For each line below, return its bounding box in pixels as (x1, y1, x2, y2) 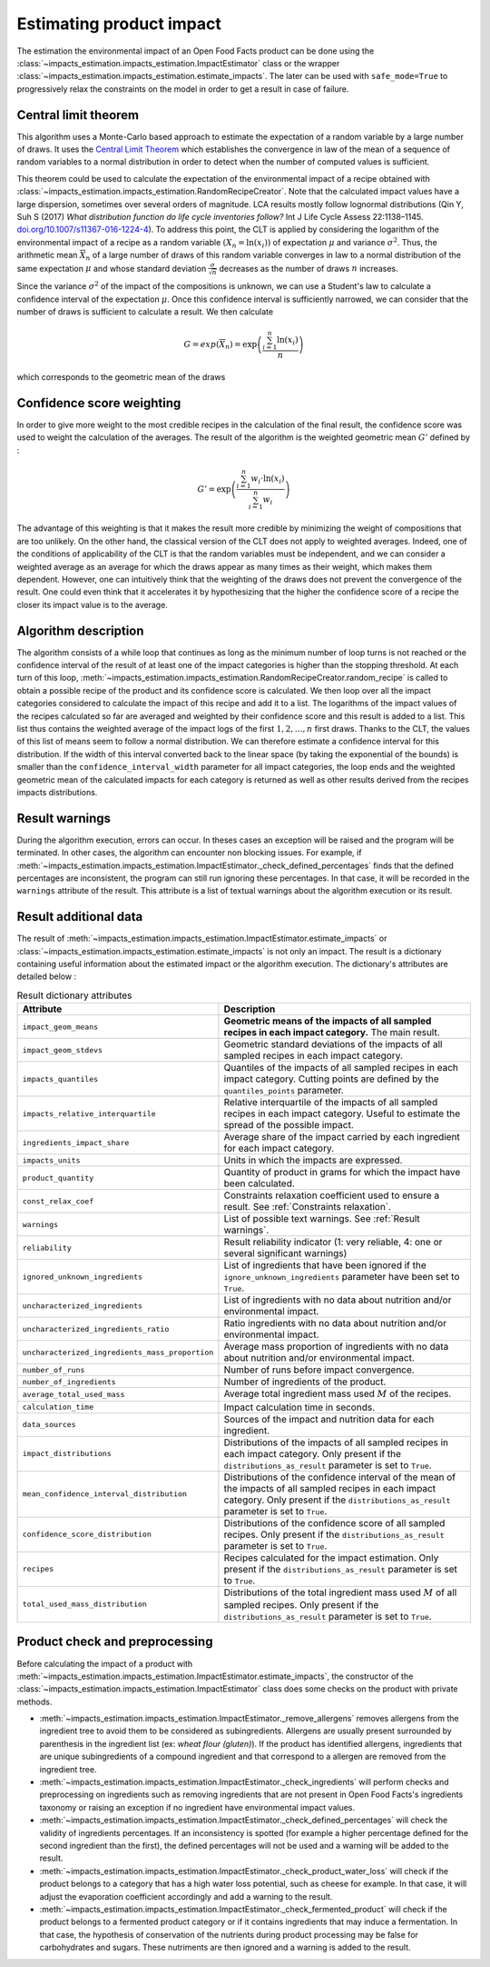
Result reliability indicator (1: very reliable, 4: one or (223, 1236, 443, 1249)
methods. (16, 1696, 53, 1707)
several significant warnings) (223, 1247, 348, 1260)
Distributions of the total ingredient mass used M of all (223, 1586, 457, 1599)
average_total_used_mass (22, 1389, 125, 1399)
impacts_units (22, 1155, 81, 1165)
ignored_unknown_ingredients (22, 1272, 143, 1282)
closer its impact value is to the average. (16, 599, 168, 610)
